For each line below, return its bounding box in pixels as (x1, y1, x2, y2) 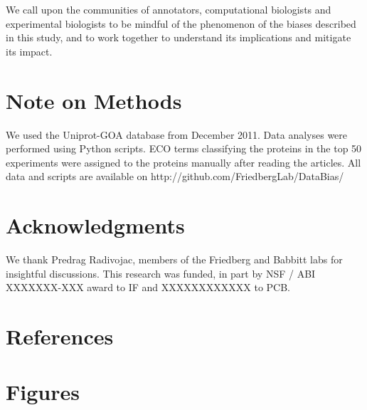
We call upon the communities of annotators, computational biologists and (6, 2, 331, 16)
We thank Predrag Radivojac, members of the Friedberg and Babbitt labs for (6, 252, 343, 266)
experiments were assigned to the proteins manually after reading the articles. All (6, 154, 361, 169)
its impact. (6, 43, 53, 58)
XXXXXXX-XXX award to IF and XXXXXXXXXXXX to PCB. (6, 280, 290, 295)
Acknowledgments (6, 211, 185, 240)
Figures (6, 377, 80, 406)
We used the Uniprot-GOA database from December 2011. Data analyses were (6, 127, 348, 142)
